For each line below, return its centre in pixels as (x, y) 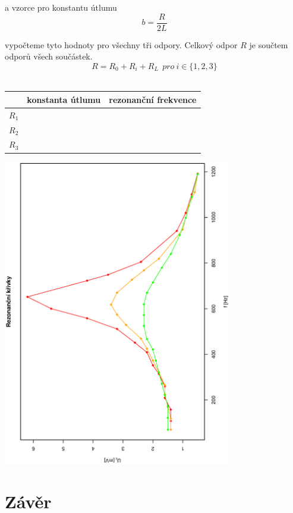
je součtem (269, 44)
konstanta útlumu (64, 99)
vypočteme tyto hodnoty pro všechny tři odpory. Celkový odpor (121, 44)
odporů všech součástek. (49, 56)
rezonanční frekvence (153, 99)
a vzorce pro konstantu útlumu (61, 7)
